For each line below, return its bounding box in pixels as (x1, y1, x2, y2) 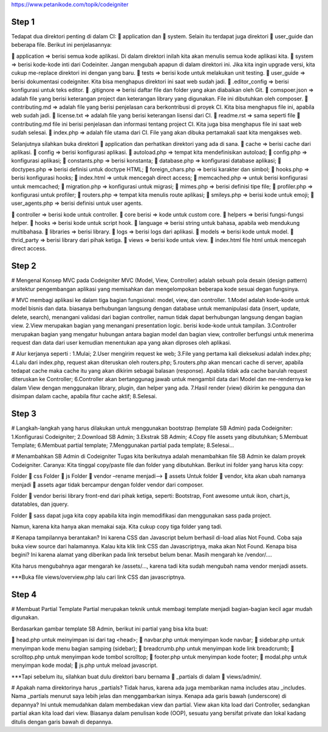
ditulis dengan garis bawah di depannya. (11, 718, 113, 725)
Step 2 (11, 261, 36, 271)
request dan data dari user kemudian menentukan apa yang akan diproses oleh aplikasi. (11, 339, 231, 346)
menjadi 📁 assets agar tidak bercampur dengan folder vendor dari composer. (11, 481, 204, 488)
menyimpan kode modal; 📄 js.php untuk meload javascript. (11, 661, 158, 669)
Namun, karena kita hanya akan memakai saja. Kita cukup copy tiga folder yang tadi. (11, 523, 223, 530)
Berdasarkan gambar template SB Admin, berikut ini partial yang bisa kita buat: (11, 625, 208, 632)
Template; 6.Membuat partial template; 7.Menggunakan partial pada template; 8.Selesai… (11, 441, 234, 449)
